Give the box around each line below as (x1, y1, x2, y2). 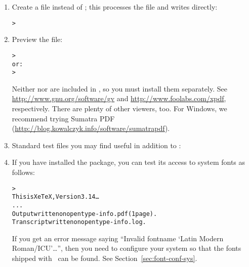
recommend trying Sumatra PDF (12, 113, 115, 123)
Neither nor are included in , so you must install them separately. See (12, 83, 227, 94)
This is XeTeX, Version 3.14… (12, 193, 99, 201)
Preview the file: (12, 34, 63, 45)
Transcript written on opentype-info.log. (12, 218, 146, 226)
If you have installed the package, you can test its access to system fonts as (12, 157, 245, 167)
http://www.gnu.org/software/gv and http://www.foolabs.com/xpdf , (12, 93, 226, 104)
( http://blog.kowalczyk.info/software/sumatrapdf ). (12, 123, 170, 133)
